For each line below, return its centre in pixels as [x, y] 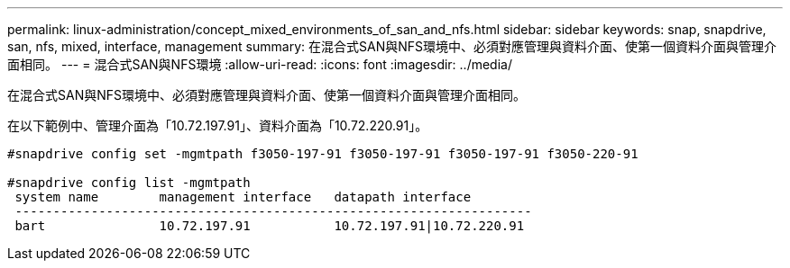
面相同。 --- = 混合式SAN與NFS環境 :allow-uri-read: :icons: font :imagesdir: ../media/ [260, 64]
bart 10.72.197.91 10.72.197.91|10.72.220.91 [270, 226]
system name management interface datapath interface [243, 197]
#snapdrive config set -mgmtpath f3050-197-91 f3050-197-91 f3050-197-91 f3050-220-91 [323, 154]
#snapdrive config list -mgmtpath [129, 183]
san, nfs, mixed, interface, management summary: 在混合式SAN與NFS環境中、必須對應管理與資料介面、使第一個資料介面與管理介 [392, 46]
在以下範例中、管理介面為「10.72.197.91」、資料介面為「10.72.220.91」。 [218, 125]
